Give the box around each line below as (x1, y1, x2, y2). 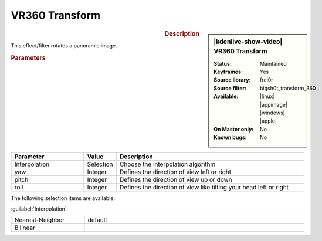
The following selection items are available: (11, 194, 116, 202)
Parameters (11, 53, 46, 62)
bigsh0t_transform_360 (260, 84, 316, 91)
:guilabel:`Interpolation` (11, 205, 67, 212)
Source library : (213, 76, 251, 83)
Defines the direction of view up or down (119, 175, 233, 184)
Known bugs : (213, 134, 248, 141)
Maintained (260, 60, 287, 67)
